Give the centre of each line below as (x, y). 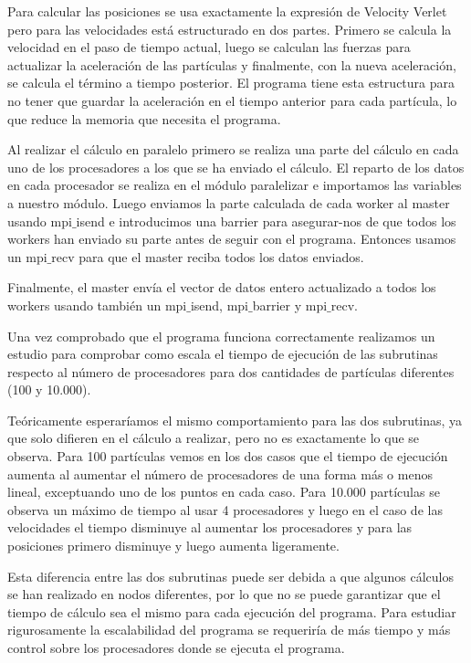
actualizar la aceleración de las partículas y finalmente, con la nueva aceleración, (232, 64)
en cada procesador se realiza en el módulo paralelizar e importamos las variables (235, 185)
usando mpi (40, 221)
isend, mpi (220, 305)
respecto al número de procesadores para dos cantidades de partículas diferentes (231, 371)
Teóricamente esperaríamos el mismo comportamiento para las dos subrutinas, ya (235, 420)
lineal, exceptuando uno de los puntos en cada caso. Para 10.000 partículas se (224, 492)
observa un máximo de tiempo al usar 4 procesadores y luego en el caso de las (225, 509)
